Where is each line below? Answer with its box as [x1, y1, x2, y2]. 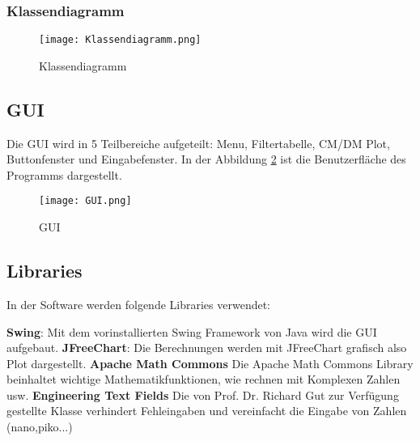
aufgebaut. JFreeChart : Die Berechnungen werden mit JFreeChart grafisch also [6, 339, 407, 356]
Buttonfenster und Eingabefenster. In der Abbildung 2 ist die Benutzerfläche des [6, 151, 406, 167]
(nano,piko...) [6, 418, 73, 435]
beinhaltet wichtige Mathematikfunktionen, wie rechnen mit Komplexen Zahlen [6, 371, 401, 388]
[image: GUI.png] [39, 195, 132, 207]
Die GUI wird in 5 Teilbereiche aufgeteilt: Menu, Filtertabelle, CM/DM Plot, [6, 134, 390, 151]
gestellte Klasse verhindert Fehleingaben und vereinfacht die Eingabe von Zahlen [6, 402, 407, 419]
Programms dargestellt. [6, 166, 122, 183]
